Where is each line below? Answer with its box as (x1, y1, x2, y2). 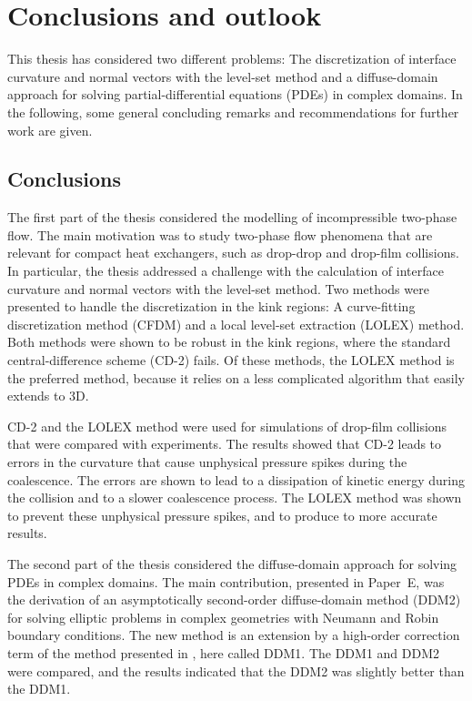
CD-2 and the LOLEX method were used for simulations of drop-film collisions (7, 416, 447, 435)
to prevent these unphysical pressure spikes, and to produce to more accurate (7, 505, 437, 524)
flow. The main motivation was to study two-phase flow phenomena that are (7, 225, 433, 244)
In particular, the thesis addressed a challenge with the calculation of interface (7, 261, 444, 280)
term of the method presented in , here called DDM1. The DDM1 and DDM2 (7, 643, 440, 662)
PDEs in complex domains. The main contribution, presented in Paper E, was (7, 572, 445, 591)
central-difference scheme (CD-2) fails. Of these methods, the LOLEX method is (7, 350, 455, 370)
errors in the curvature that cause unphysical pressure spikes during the (7, 452, 407, 472)
